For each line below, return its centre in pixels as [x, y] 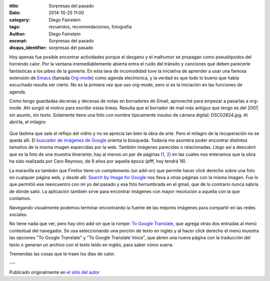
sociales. [18, 214]
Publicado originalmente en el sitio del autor [54, 272]
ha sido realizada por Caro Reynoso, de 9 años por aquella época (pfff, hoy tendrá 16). [98, 161]
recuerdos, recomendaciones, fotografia [90, 27]
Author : [17, 34]
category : [20, 19]
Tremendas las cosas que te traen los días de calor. [62, 254]
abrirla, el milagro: [28, 122]
